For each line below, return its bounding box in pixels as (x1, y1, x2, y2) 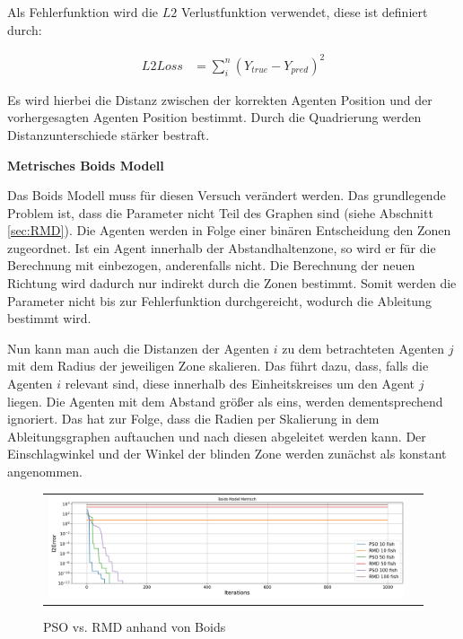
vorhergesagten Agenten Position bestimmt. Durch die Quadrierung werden (7, 108, 422, 127)
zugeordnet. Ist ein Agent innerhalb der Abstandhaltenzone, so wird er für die (7, 238, 436, 257)
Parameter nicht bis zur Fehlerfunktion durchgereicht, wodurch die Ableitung (7, 291, 432, 310)
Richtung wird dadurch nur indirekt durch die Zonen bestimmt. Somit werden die (7, 274, 457, 293)
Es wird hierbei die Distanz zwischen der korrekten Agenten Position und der (7, 90, 432, 109)
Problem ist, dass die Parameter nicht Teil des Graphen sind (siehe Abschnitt (7, 203, 433, 222)
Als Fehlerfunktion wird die (7, 3, 158, 21)
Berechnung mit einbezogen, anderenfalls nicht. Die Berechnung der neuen (7, 256, 415, 275)
